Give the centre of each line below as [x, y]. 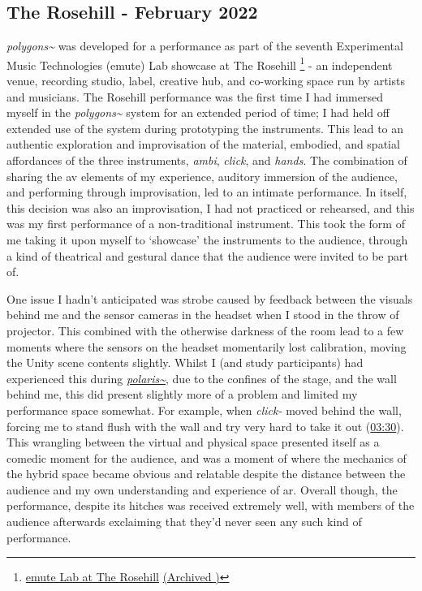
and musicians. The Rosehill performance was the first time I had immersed [195, 96]
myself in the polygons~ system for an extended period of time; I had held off [198, 112]
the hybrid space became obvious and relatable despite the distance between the [206, 474]
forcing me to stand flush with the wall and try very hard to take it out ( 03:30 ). [205, 426]
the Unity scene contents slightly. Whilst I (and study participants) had [185, 362]
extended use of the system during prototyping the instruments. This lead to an [205, 128]
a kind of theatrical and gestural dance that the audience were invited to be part [207, 255]
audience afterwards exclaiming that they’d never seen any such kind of [184, 522]
